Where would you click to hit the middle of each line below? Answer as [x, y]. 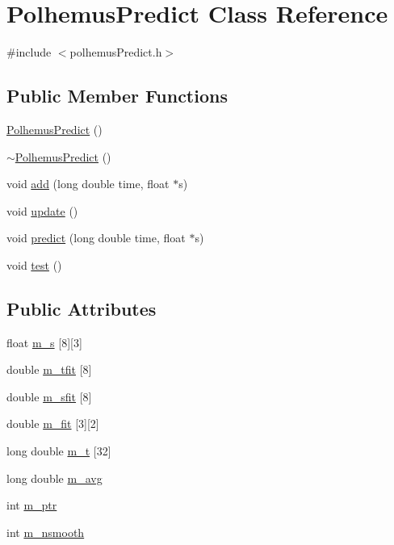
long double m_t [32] [59, 451]
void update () [42, 210]
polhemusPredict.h [116, 52]
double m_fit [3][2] [53, 423]
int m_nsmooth [46, 532]
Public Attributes [82, 308]
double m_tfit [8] [49, 369]
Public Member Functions [117, 96]
